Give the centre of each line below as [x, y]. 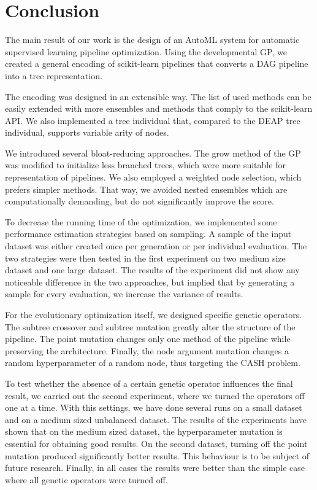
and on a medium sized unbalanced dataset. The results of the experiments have [156, 419]
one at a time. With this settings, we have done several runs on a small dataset [154, 407]
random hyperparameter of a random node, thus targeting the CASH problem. [153, 363]
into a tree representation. [54, 75]
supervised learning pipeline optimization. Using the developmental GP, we [146, 51]
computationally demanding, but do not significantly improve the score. [139, 201]
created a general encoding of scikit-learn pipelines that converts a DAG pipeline [157, 64]
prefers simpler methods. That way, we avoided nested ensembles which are [146, 189]
